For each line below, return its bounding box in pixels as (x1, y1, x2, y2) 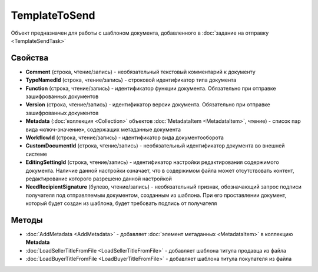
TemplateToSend (11, 9, 95, 22)
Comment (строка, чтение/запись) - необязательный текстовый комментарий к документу (25, 68, 256, 75)
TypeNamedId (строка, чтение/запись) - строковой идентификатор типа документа (25, 76, 237, 83)
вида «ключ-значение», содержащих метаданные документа (25, 126, 181, 133)
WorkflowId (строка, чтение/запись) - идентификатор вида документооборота (25, 134, 224, 141)
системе (25, 150, 47, 157)
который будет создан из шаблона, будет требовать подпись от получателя (25, 200, 217, 207)
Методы (11, 215, 43, 225)
